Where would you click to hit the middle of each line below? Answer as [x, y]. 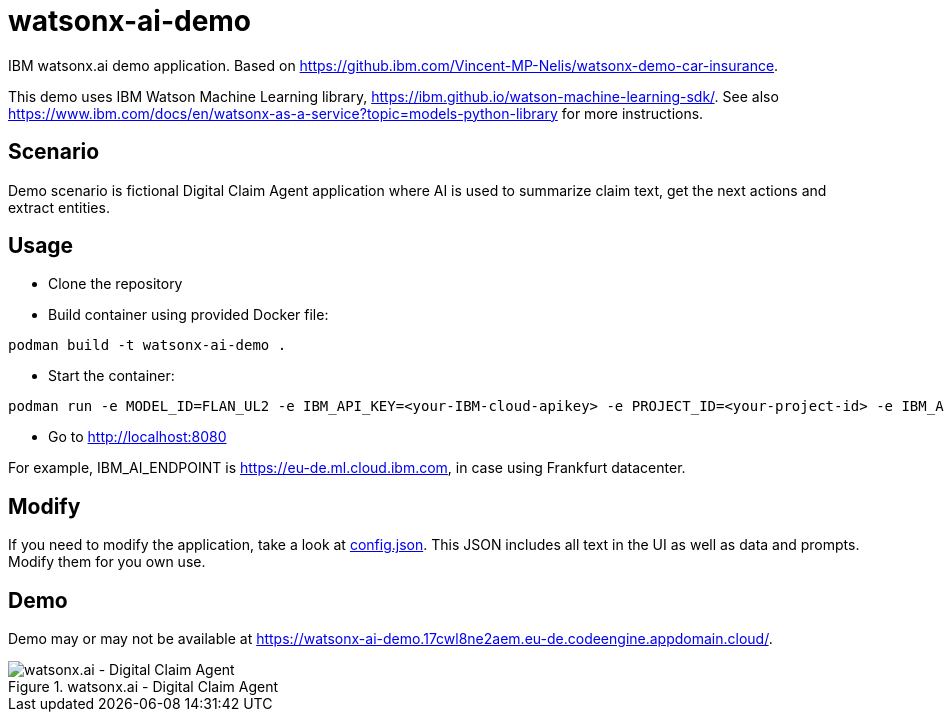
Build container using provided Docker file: [188, 315]
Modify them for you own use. [107, 562]
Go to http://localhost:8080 [137, 437]
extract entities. [59, 207]
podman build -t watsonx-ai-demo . [147, 345]
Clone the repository [115, 284]
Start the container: [111, 376]
